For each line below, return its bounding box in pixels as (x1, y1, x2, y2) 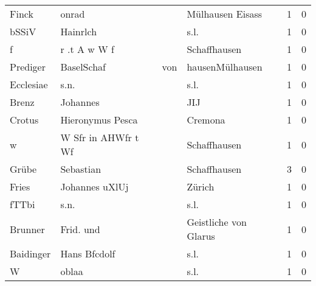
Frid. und (60, 221, 100, 236)
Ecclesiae (10, 77, 48, 91)
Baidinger (10, 246, 51, 260)
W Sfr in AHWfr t (60, 130, 139, 144)
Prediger (10, 60, 46, 74)
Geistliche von (187, 215, 247, 229)
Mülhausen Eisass (187, 7, 263, 21)
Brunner (10, 221, 45, 236)
